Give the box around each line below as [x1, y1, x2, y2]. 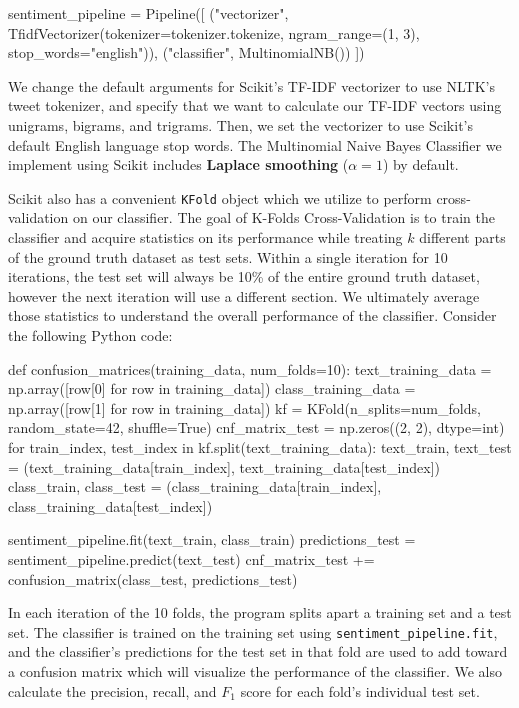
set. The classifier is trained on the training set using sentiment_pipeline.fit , [8, 621, 498, 642]
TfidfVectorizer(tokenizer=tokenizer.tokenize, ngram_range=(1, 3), [8, 22, 420, 43]
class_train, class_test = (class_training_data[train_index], [8, 476, 382, 497]
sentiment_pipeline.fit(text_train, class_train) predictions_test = [8, 529, 416, 550]
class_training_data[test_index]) [8, 495, 213, 516]
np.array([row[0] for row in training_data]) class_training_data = [8, 378, 416, 399]
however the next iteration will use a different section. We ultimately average [8, 285, 480, 306]
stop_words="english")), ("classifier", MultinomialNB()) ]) [8, 42, 365, 63]
